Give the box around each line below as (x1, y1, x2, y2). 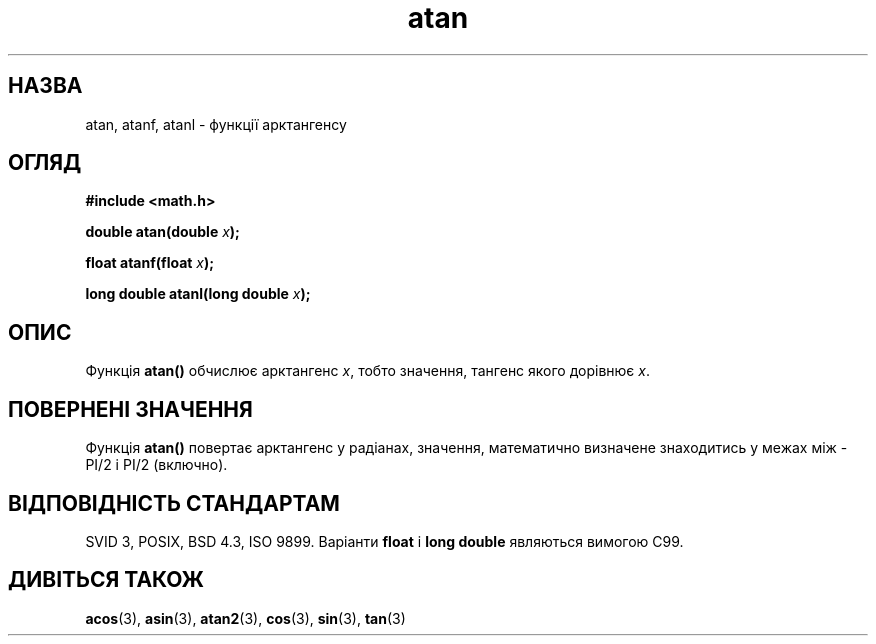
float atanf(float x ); (85, 254, 215, 272)
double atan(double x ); (85, 223, 240, 241)
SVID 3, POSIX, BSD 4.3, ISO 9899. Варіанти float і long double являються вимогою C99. (85, 532, 684, 550)
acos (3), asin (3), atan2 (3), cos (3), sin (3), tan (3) (85, 609, 406, 627)
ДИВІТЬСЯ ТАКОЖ (8, 567, 204, 593)
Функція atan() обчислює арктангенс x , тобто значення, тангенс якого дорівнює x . (85, 362, 651, 380)
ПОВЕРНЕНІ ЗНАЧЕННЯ (8, 396, 253, 422)
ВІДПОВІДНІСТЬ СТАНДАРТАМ (8, 490, 340, 516)
